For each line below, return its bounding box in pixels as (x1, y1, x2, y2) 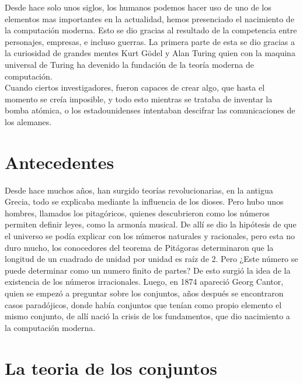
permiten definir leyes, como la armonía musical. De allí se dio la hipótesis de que (5, 218, 297, 230)
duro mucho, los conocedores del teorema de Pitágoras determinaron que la (5, 241, 274, 253)
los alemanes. (5, 115, 52, 127)
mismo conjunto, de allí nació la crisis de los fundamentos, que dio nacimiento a (5, 310, 290, 322)
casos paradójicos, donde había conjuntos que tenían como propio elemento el (5, 298, 282, 310)
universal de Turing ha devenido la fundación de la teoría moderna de (5, 58, 254, 70)
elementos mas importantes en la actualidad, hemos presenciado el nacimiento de (5, 12, 294, 25)
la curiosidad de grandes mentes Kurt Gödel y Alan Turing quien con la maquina (5, 47, 295, 59)
